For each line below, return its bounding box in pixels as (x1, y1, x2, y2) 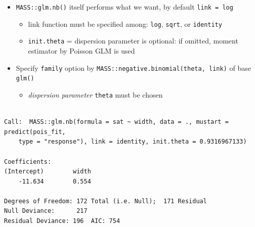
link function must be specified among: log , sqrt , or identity (28, 18, 222, 29)
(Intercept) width (4, 168, 91, 175)
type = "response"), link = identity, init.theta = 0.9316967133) (18, 138, 247, 146)
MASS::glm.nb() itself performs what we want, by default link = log (16, 2, 233, 12)
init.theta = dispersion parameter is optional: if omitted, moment (28, 35, 238, 46)
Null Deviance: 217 (4, 207, 88, 215)
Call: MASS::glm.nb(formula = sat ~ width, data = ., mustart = (4, 118, 229, 126)
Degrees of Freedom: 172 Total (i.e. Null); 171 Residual (4, 197, 207, 205)
